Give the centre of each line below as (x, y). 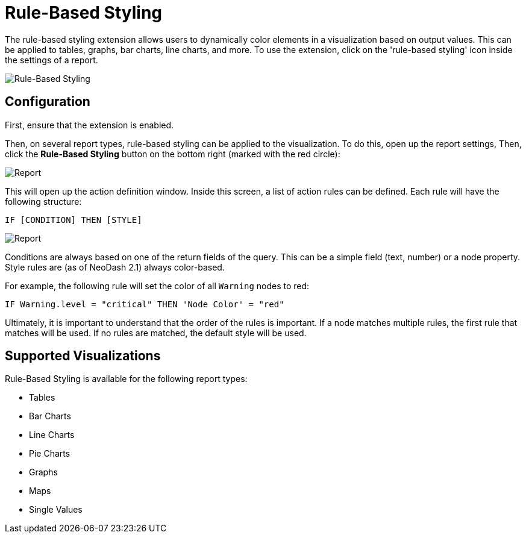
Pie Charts (50, 454)
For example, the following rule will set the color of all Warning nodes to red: (157, 286)
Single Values (56, 510)
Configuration (48, 102)
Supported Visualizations (83, 356)
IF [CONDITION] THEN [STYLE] (74, 220)
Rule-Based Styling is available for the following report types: (126, 379)
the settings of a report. (52, 60)
